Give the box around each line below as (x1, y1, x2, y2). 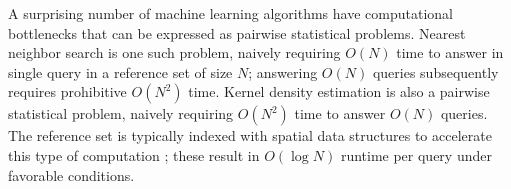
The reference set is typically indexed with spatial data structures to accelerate (8, 125, 492, 146)
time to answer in (396, 42, 504, 63)
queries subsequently (372, 61, 499, 82)
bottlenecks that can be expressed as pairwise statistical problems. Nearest (8, 22, 466, 43)
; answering (248, 61, 318, 82)
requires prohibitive (8, 81, 127, 102)
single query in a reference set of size (8, 61, 233, 82)
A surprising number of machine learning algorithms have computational (8, 3, 453, 23)
